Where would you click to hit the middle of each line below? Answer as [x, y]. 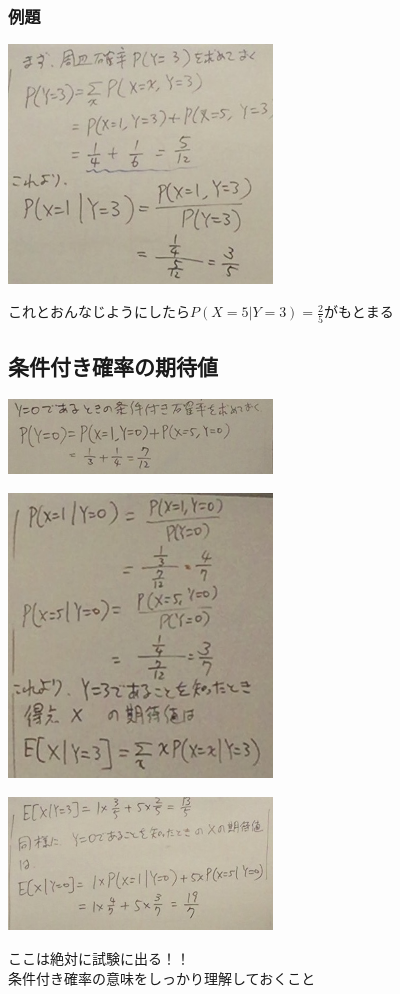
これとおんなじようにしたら [99, 311]
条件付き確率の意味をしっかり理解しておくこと [162, 977]
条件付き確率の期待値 [113, 365]
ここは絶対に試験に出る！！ [99, 957]
